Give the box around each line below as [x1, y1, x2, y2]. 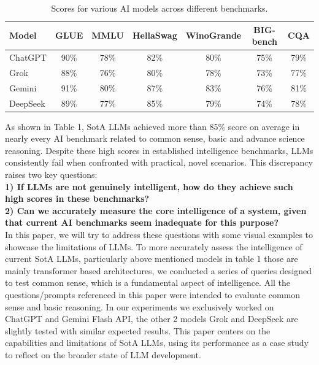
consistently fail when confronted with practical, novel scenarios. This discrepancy [5, 156, 313, 169]
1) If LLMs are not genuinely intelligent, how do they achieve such [5, 180, 293, 193]
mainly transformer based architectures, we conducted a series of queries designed [5, 264, 312, 277]
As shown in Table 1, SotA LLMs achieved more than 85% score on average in [5, 120, 300, 133]
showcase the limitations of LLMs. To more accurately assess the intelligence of [5, 240, 302, 253]
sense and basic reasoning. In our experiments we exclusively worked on [5, 300, 274, 313]
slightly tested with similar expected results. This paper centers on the [5, 324, 271, 337]
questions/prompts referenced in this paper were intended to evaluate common [5, 288, 301, 301]
